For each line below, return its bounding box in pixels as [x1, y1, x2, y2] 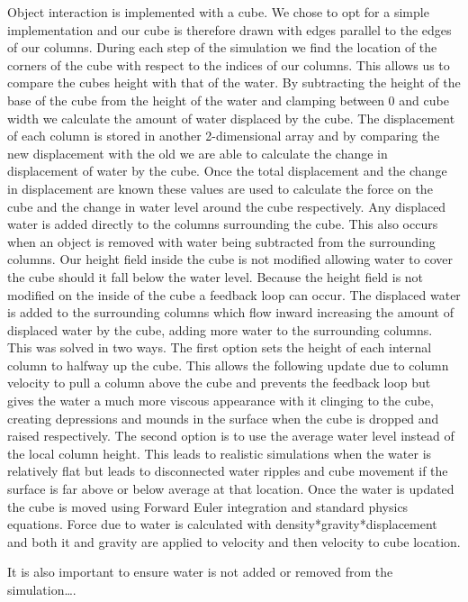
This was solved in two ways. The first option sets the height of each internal [7, 338, 432, 357]
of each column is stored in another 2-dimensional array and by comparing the [7, 126, 440, 145]
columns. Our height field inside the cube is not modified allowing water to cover [7, 250, 454, 269]
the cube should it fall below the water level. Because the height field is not [7, 267, 424, 286]
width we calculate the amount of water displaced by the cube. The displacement [7, 108, 455, 127]
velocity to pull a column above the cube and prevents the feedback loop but [7, 373, 431, 392]
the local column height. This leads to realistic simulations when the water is [7, 443, 432, 462]
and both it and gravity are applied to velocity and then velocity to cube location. [7, 532, 461, 551]
